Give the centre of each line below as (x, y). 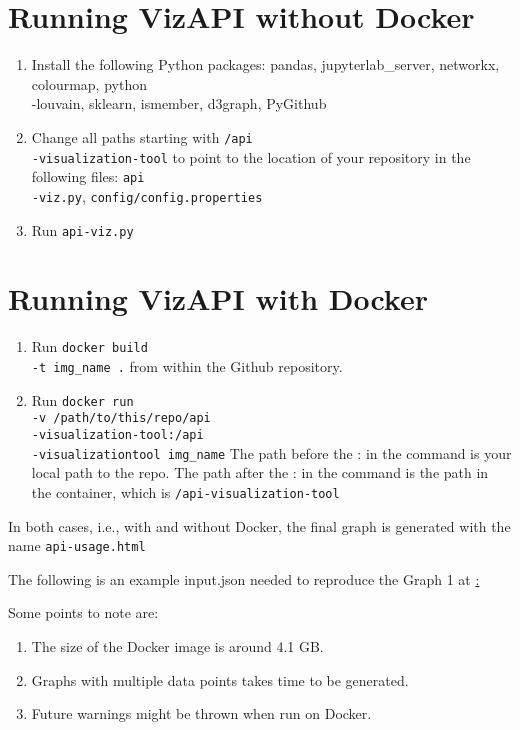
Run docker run (82, 399)
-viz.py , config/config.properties (147, 195)
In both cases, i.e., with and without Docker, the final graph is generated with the (259, 525)
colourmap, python (89, 83)
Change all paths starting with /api (142, 136)
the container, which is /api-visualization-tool (185, 491)
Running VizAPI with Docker (218, 298)
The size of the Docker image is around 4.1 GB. (177, 645)
